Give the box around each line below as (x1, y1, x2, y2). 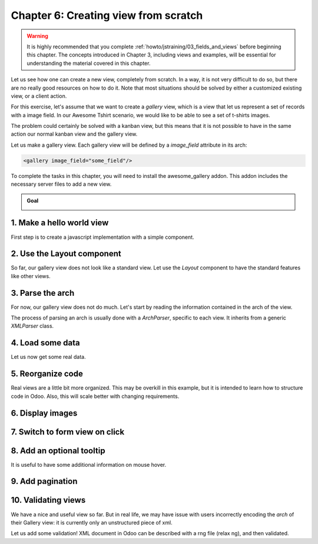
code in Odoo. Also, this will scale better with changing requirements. (11, 393, 180, 400)
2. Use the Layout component (11, 249, 121, 259)
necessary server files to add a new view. (11, 180, 112, 188)
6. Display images (11, 408, 78, 418)
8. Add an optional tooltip (11, 446, 105, 456)
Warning (26, 32, 48, 39)
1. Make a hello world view (11, 218, 109, 228)
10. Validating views (11, 495, 86, 505)
